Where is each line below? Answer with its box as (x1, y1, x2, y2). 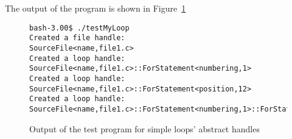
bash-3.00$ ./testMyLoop (29, 23, 130, 32)
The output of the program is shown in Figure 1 (5, 2, 186, 14)
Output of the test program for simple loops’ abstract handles (29, 122, 260, 135)
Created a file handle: (29, 34, 125, 43)
